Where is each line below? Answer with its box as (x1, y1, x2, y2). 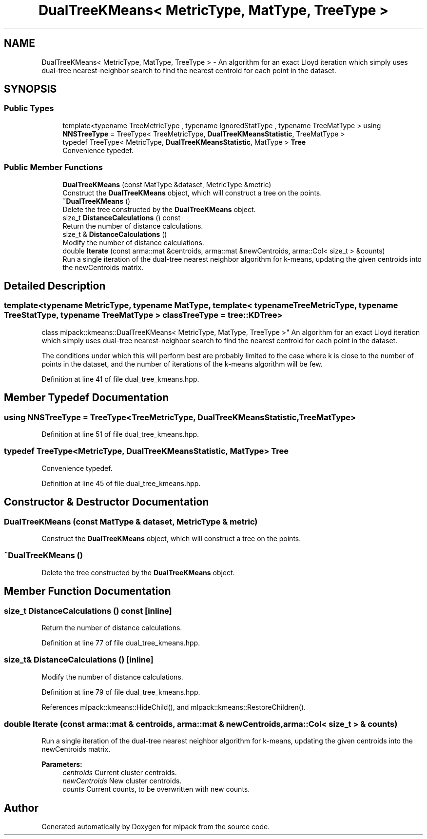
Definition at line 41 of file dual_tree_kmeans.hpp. (41, 374, 199, 383)
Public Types (4, 103, 54, 114)
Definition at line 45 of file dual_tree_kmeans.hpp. (41, 479, 201, 488)
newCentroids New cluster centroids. (62, 777, 182, 785)
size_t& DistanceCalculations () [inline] (4, 655, 154, 665)
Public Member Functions (4, 162, 103, 173)
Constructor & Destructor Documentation (4, 496, 209, 508)
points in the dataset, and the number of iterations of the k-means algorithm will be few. (41, 359, 323, 368)
